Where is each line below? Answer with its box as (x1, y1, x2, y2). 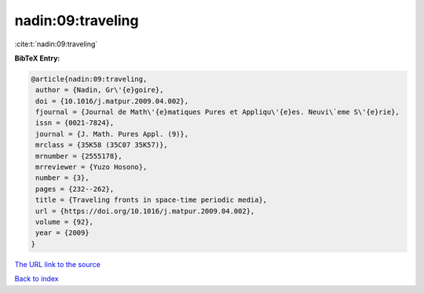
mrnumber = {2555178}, (35, 152, 123, 160)
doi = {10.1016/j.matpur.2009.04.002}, (35, 97, 188, 105)
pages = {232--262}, (35, 185, 115, 193)
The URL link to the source (14, 259, 101, 269)
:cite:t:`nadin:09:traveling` (14, 39, 98, 49)
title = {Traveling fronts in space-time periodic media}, (35, 196, 268, 204)
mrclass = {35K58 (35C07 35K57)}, (35, 141, 168, 149)
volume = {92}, (35, 218, 94, 226)
